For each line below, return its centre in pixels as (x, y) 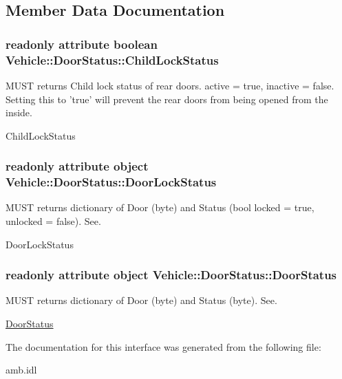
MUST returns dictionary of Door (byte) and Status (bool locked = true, (160, 207)
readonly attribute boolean (82, 44)
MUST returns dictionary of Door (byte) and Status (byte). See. (141, 300)
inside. (19, 112)
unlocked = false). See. (53, 221)
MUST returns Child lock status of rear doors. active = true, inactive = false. (170, 85)
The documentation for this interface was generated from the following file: (163, 346)
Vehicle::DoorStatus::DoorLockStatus (111, 182)
